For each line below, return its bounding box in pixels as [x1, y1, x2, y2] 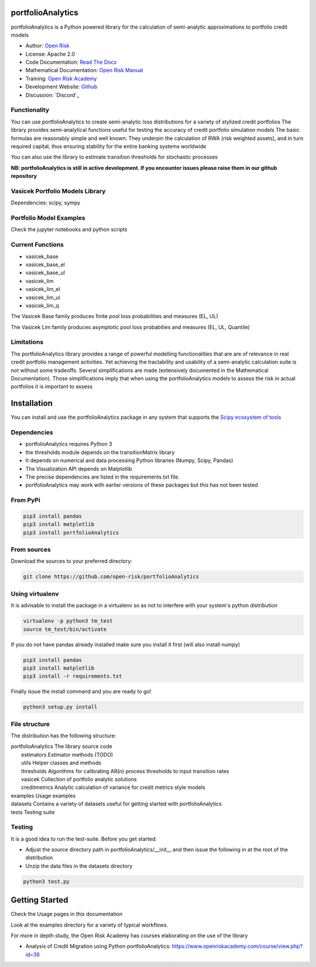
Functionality [11, 106, 50, 114]
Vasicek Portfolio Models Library [11, 187, 106, 195]
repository [11, 173, 37, 180]
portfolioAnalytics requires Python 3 [25, 440, 112, 447]
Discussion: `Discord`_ [25, 91, 80, 98]
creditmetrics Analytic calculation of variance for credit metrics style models [21, 784, 205, 791]
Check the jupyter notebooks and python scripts [11, 226, 128, 233]
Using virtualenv [11, 589, 59, 597]
